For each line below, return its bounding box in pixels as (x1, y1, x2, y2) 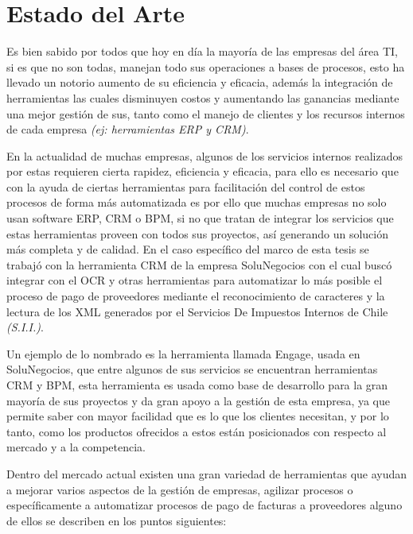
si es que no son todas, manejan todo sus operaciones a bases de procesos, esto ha (6, 58, 405, 75)
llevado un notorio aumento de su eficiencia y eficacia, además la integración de (6, 74, 393, 91)
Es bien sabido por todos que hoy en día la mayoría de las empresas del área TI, (6, 43, 398, 60)
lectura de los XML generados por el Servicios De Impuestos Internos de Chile (6, 303, 388, 319)
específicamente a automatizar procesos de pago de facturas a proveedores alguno (6, 497, 403, 513)
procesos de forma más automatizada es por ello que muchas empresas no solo (6, 194, 387, 211)
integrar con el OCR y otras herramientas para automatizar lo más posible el (6, 272, 383, 288)
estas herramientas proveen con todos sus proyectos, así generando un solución (6, 225, 388, 242)
